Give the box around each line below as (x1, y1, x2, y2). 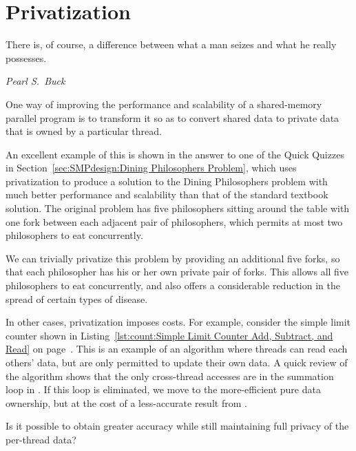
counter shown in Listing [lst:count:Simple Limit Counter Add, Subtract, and (6, 328, 333, 342)
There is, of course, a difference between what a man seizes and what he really (6, 37, 337, 52)
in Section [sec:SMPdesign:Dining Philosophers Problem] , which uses (6, 160, 297, 175)
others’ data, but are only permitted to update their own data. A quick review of (6, 355, 348, 369)
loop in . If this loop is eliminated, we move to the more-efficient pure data (6, 382, 321, 397)
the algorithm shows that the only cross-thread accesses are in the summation (6, 368, 334, 383)
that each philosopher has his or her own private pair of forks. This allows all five (6, 264, 349, 279)
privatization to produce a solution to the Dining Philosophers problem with (6, 174, 328, 188)
